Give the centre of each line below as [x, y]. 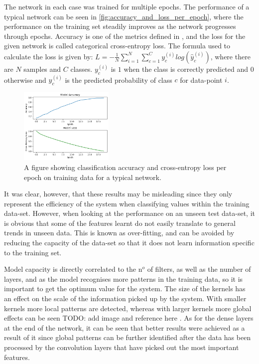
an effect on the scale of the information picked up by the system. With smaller [125, 298]
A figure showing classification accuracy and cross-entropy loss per [125, 167]
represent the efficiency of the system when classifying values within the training [127, 203]
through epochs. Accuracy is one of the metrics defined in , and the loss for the [125, 36]
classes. [81, 69]
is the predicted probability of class [119, 80]
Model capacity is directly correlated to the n [73, 269]
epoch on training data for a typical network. [93, 177]
